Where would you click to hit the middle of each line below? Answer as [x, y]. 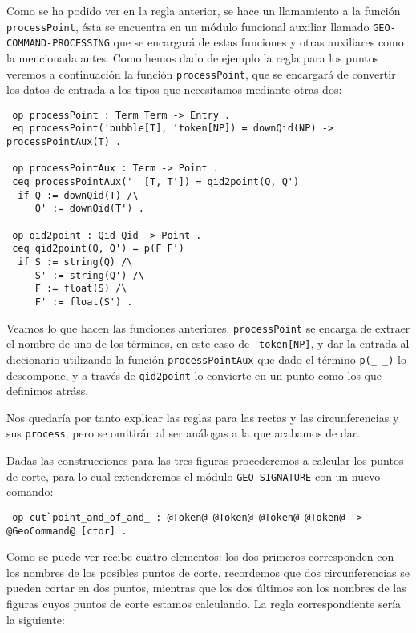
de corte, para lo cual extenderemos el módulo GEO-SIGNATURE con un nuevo [194, 476]
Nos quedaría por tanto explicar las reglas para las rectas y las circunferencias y [203, 417]
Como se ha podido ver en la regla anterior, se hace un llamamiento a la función [204, 10]
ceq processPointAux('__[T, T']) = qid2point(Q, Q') [156, 182]
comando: [30, 492]
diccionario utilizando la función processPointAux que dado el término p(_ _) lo [206, 359]
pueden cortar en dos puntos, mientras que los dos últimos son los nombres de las [206, 588]
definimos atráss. [48, 391]
